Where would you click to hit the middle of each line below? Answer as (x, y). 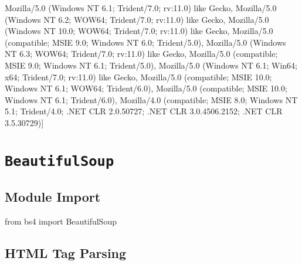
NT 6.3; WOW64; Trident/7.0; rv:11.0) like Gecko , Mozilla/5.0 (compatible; (141, 54)
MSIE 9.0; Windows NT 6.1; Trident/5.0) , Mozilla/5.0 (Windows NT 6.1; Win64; (151, 65)
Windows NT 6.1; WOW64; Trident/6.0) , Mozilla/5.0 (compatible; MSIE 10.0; (146, 88)
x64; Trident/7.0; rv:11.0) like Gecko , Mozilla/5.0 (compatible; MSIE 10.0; (138, 77)
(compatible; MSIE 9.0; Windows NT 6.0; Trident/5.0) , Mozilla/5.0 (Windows (145, 42)
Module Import (53, 197)
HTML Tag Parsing (66, 253)
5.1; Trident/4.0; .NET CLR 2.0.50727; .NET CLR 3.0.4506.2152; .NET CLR (144, 111)
